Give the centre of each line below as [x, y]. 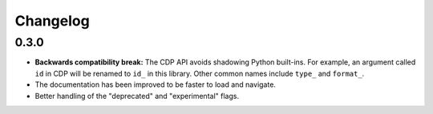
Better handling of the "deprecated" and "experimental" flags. [137, 96]
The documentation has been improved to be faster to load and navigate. [156, 85]
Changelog [52, 21]
